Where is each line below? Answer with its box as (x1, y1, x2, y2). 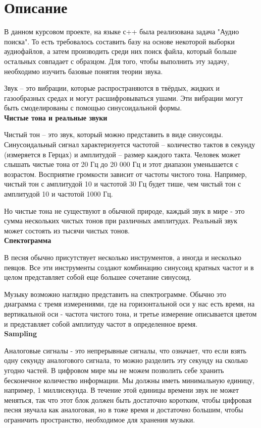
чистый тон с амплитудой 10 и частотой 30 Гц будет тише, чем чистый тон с (4, 178, 241, 189)
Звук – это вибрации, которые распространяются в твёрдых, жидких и (4, 83, 220, 93)
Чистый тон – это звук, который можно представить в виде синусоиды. (4, 129, 223, 140)
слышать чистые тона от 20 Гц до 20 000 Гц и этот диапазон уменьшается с (4, 159, 239, 169)
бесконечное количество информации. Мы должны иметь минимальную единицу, (4, 375, 254, 385)
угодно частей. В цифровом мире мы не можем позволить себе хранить (4, 364, 224, 375)
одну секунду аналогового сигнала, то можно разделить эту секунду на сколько (4, 355, 248, 365)
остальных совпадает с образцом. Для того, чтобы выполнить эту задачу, (4, 55, 229, 66)
